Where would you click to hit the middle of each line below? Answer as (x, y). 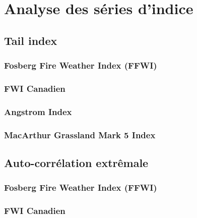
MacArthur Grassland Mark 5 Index (80, 134)
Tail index (31, 40)
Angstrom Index (38, 111)
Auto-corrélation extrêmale (76, 162)
